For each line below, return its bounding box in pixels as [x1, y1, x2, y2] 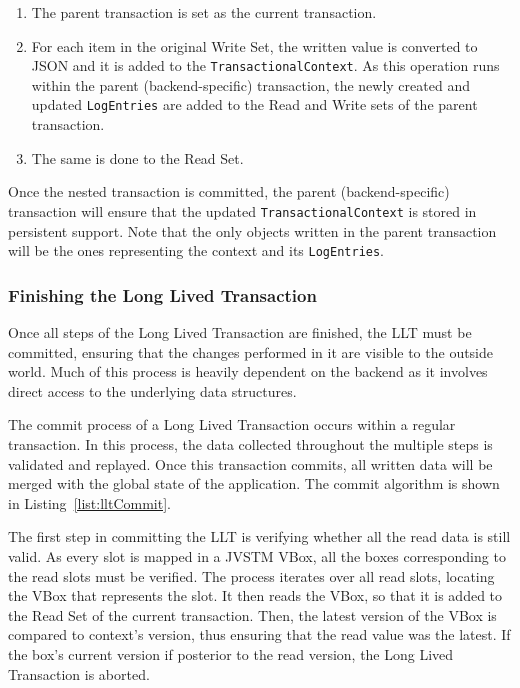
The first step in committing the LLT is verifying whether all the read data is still [8, 526, 511, 547]
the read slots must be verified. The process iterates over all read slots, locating [8, 565, 495, 586]
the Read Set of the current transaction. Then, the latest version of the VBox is [8, 604, 497, 625]
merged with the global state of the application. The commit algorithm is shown [8, 473, 500, 494]
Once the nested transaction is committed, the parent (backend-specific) [8, 181, 450, 202]
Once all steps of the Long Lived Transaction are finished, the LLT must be [8, 322, 472, 342]
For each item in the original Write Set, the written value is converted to [31, 35, 478, 56]
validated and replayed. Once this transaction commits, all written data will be [8, 453, 493, 474]
